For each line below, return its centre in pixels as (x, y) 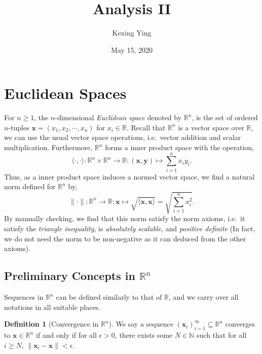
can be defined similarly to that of (109, 297)
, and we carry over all (204, 297)
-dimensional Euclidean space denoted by (118, 117)
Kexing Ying (132, 33)
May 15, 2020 (132, 49)
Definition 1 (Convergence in (51, 324)
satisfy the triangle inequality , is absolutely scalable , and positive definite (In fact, (130, 228)
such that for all (222, 335)
